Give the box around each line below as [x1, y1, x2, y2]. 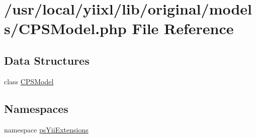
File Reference [132, 18, 234, 39]
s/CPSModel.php [4, 18, 127, 39]
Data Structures [4, 52, 90, 68]
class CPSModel [4, 76, 54, 86]
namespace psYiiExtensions [4, 124, 89, 134]
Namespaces [4, 100, 68, 116]
